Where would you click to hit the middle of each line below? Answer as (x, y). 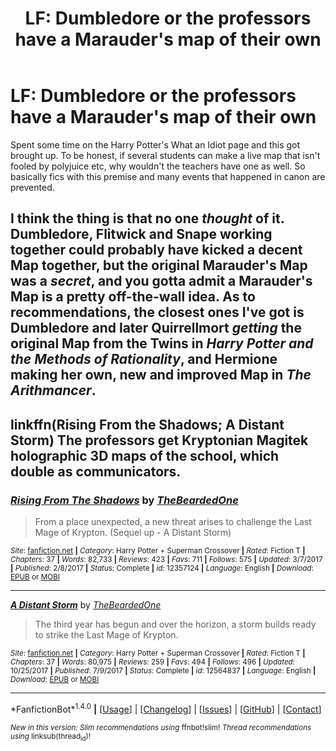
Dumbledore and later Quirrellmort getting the (156, 328)
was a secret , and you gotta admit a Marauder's (161, 281)
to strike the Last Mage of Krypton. (106, 635)
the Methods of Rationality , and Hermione (144, 359)
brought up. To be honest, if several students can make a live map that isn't (165, 155)
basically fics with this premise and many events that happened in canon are (168, 176)
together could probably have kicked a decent (156, 250)
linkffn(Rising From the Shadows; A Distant (147, 424)
